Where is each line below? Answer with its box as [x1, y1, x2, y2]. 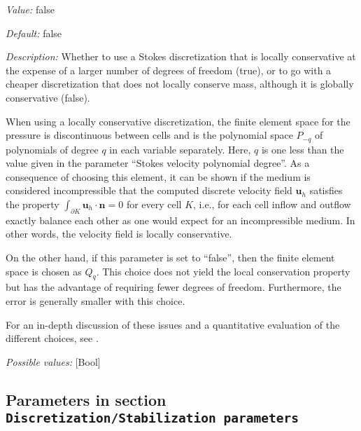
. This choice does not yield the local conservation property [96, 264, 351, 278]
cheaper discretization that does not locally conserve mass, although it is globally [6, 76, 354, 91]
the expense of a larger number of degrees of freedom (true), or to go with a [6, 62, 332, 77]
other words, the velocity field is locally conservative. [6, 226, 232, 241]
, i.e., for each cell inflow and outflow [193, 196, 351, 211]
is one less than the [261, 142, 344, 156]
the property [6, 196, 59, 211]
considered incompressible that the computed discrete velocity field [6, 183, 292, 198]
